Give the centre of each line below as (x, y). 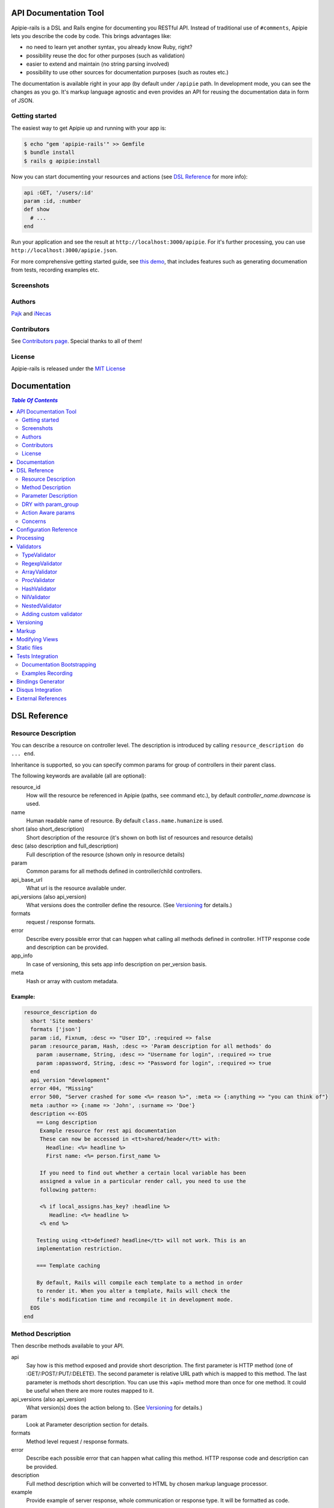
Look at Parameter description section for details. (87, 1424)
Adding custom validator (52, 614)
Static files (29, 648)
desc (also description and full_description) (65, 846)
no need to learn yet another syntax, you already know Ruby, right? (109, 47)
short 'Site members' (62, 1021)
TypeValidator (39, 555)
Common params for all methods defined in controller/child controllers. (114, 871)
